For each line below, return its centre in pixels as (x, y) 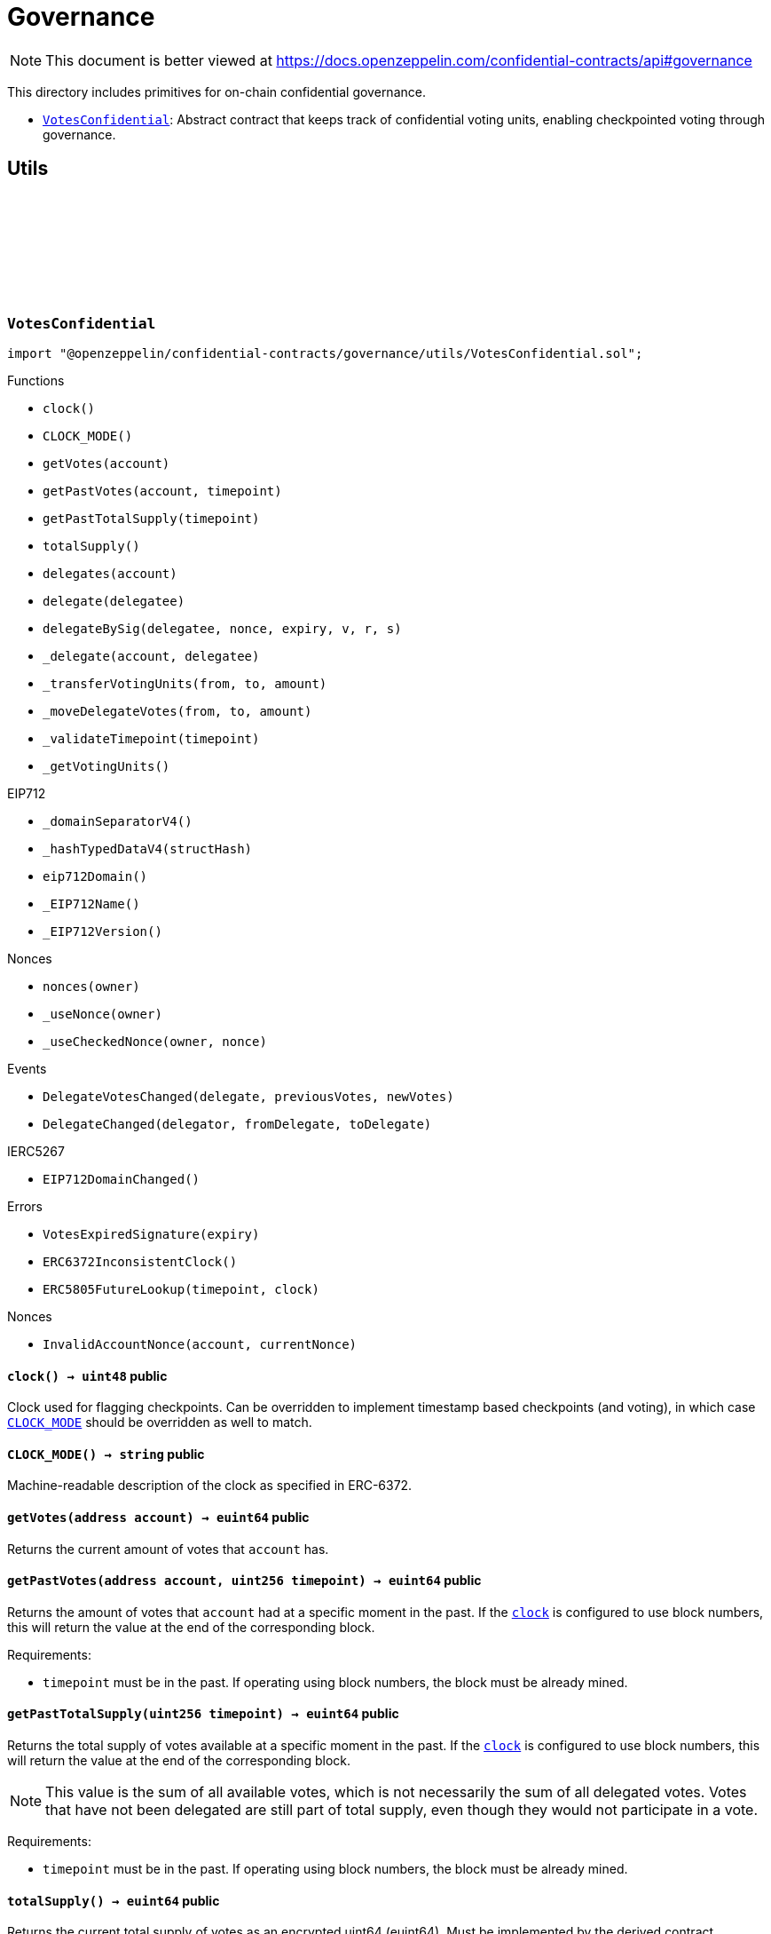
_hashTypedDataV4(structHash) (148, 848)
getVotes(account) (106, 463)
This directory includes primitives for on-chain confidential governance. (216, 91)
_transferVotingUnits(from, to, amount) (185, 683)
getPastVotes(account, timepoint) (162, 491)
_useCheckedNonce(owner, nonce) (155, 1041)
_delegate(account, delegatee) (151, 656)
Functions (36, 380)
